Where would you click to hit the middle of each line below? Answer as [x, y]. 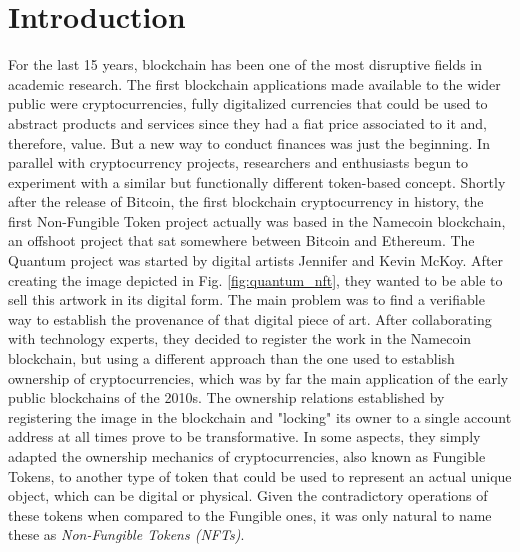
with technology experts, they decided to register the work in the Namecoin [240, 338]
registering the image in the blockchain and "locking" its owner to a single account [260, 416]
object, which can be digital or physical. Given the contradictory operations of [248, 495]
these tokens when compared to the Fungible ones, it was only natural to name [250, 514]
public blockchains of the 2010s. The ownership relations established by [226, 397]
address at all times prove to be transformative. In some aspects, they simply [244, 436]
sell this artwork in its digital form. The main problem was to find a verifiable [246, 299]
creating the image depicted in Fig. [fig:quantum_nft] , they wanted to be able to [255, 279]
